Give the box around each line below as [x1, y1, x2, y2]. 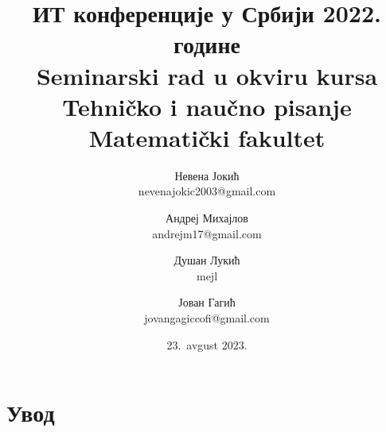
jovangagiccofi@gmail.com [144, 310, 270, 326]
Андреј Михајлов [166, 210, 248, 226]
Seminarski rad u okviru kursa [36, 59, 378, 91]
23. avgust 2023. [166, 336, 248, 353]
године [173, 28, 241, 60]
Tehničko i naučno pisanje [62, 90, 352, 122]
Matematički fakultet [88, 121, 326, 153]
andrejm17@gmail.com [152, 225, 262, 241]
